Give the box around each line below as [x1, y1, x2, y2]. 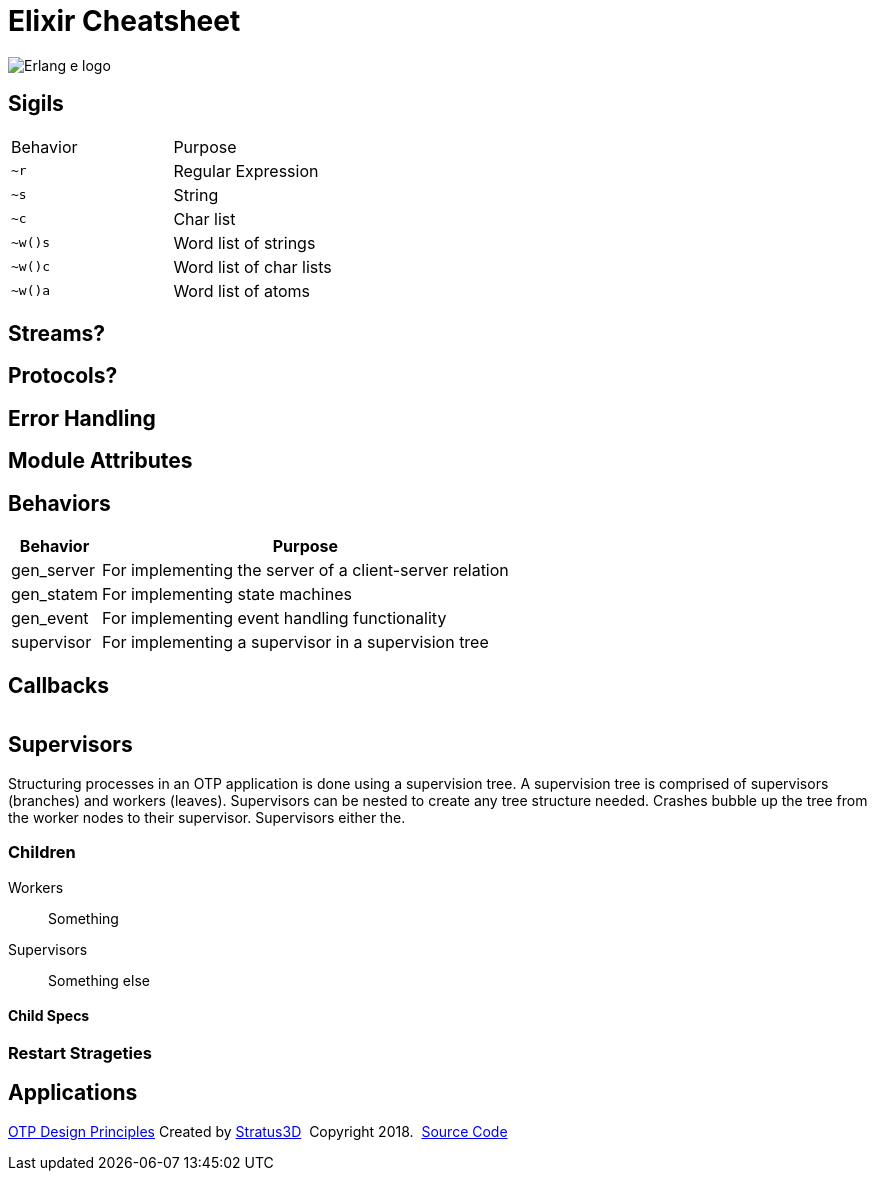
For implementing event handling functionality [102, 608, 447, 629]
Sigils [8, 91, 64, 117]
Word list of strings [173, 232, 316, 253]
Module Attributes [8, 448, 193, 474]
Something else [48, 971, 150, 989]
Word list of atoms [173, 280, 311, 301]
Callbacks [8, 672, 110, 698]
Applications [8, 1080, 138, 1106]
